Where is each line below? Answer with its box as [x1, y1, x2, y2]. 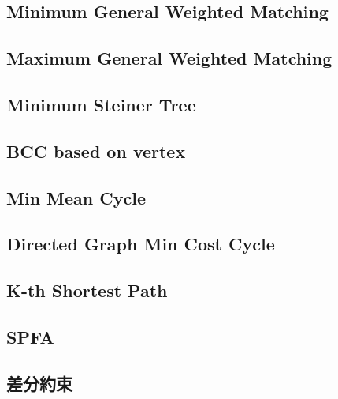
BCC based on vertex [6, 138, 186, 163]
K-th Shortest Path [6, 278, 168, 303]
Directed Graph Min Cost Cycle [6, 231, 275, 256]
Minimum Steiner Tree [6, 92, 196, 116]
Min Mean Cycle [6, 185, 146, 209]
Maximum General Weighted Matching [6, 46, 332, 70]
